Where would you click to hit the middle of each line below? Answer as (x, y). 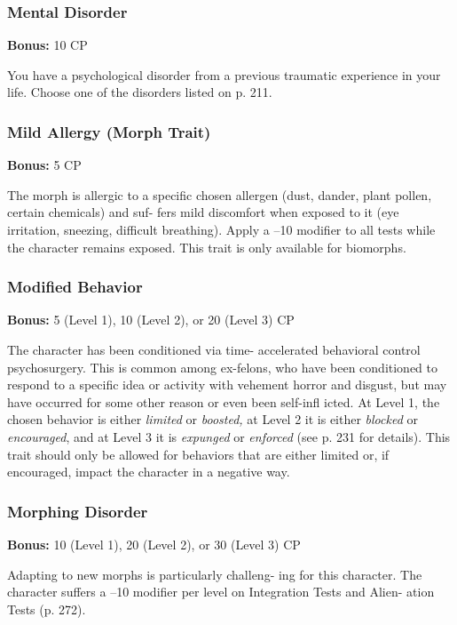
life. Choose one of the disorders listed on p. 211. (140, 92)
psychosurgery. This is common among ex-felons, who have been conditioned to (222, 367)
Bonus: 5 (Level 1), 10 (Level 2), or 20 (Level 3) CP (151, 320)
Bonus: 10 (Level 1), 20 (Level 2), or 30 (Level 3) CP (154, 544)
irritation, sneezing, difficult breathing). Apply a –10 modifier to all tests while (221, 229)
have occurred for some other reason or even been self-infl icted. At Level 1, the (224, 401)
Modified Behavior (75, 287)
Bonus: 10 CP (47, 45)
